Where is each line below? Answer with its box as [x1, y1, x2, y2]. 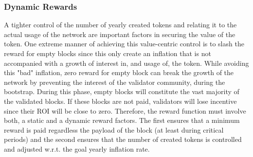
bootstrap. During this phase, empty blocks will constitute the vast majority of [4, 86, 239, 97]
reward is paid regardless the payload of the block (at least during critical [4, 124, 224, 135]
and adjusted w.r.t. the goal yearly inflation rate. [4, 143, 150, 154]
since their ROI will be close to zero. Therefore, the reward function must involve [4, 105, 246, 116]
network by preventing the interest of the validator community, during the [4, 77, 225, 87]
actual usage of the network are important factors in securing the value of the [4, 29, 235, 39]
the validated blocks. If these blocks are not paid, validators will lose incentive [4, 96, 237, 106]
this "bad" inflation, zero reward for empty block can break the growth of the [4, 67, 234, 78]
